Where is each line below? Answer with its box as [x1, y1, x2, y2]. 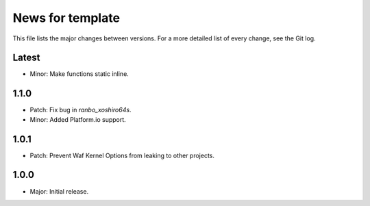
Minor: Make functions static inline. [29, 70, 129, 78]
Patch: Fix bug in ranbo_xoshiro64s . [29, 106, 132, 114]
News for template [12, 10, 120, 25]
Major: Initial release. [29, 187, 89, 195]
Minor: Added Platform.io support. [29, 115, 126, 123]
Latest [12, 52, 40, 64]
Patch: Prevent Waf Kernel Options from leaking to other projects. [29, 151, 215, 159]
